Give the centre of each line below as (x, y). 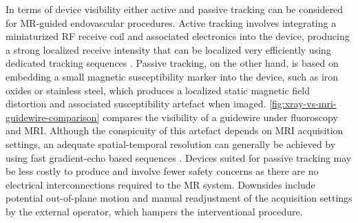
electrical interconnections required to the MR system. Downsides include (160, 184)
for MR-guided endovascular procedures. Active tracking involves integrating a (171, 22)
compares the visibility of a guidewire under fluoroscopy (220, 117)
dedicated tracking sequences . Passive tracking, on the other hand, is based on (172, 63)
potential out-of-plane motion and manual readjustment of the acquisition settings (179, 198)
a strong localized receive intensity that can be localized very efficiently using (168, 49)
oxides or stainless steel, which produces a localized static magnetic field (158, 90)
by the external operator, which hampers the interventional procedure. (154, 211)
